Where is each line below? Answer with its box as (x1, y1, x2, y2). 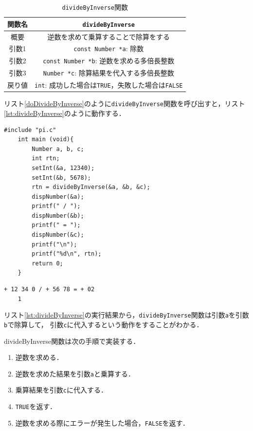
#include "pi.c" (4, 126, 56, 133)
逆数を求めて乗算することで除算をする (47, 31, 170, 41)
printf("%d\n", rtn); (32, 250, 102, 258)
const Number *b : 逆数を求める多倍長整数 (43, 56, 175, 66)
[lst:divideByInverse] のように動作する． (4, 108, 126, 118)
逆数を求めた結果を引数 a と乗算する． (15, 368, 135, 378)
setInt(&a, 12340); (32, 164, 95, 171)
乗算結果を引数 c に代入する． (15, 385, 108, 395)
